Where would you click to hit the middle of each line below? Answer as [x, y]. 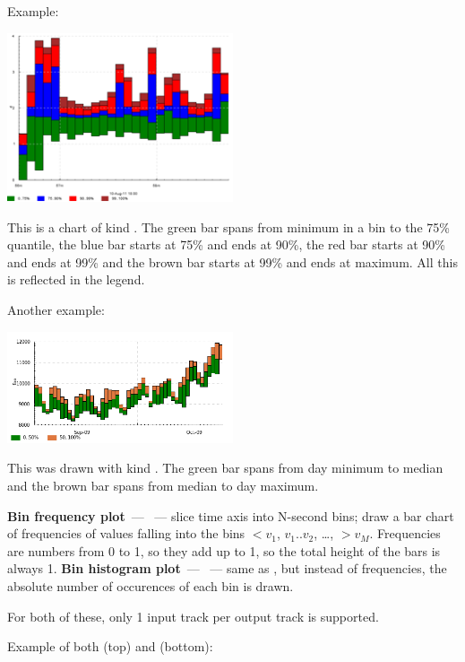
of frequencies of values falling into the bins [126, 533]
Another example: [56, 310]
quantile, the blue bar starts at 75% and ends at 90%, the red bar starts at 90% [227, 244]
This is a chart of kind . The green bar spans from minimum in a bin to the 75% [228, 226]
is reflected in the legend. [76, 279]
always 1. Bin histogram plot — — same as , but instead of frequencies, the [227, 568]
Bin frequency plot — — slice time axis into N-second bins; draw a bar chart [231, 515]
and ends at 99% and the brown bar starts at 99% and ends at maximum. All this [232, 261]
